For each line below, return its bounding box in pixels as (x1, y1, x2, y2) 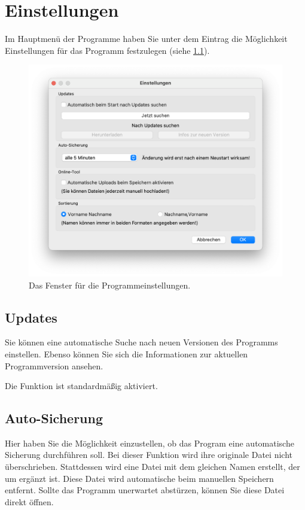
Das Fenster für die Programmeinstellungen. (29, 278, 191, 291)
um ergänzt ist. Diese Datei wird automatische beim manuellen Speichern (5, 472, 274, 484)
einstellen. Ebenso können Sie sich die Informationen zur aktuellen (5, 347, 248, 360)
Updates (5, 308, 57, 326)
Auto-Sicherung (5, 409, 103, 427)
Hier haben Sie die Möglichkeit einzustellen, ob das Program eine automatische (5, 436, 294, 449)
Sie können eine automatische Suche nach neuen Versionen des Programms (5, 336, 278, 348)
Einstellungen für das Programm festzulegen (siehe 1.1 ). (5, 44, 210, 56)
